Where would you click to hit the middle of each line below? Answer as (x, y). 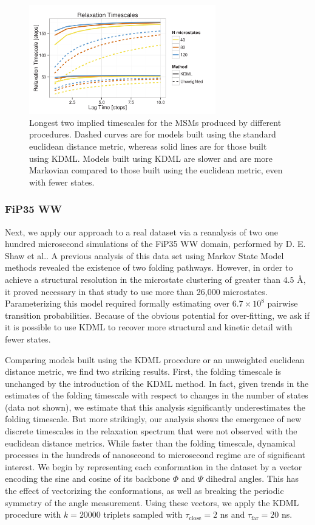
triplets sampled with (143, 514)
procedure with (33, 514)
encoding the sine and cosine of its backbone (88, 478)
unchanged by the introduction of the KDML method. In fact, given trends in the (157, 383)
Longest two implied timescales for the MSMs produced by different (155, 122)
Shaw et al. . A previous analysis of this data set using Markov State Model (144, 255)
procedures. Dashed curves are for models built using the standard (153, 134)
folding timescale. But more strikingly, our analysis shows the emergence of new (153, 419)
